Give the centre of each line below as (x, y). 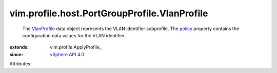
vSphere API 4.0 (67, 54)
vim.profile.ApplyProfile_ (76, 47)
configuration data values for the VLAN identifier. (74, 35)
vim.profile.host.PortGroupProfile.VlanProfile (109, 13)
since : (16, 54)
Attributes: (21, 64)
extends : (19, 47)
